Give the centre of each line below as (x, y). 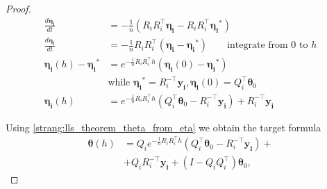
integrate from (258, 46)
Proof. (18, 8)
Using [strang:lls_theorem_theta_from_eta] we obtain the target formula (163, 127)
